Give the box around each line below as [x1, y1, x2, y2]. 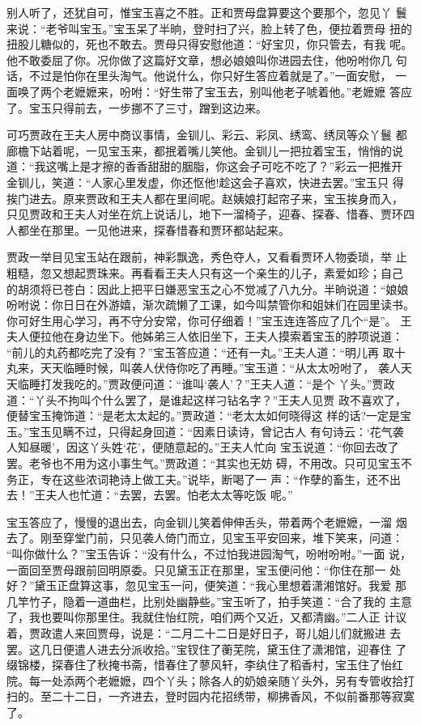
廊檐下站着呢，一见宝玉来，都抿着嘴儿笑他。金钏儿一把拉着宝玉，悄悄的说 [6, 142, 403, 159]
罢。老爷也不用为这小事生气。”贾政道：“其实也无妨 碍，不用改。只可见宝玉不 [6, 455, 412, 472]
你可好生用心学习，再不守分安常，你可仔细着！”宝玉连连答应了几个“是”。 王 [6, 312, 412, 329]
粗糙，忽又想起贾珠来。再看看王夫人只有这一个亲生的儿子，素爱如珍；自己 [6, 264, 403, 281]
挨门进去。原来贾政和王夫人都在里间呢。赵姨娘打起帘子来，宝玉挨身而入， [6, 189, 403, 206]
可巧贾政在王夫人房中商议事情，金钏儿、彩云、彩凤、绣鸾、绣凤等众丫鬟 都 [6, 126, 407, 143]
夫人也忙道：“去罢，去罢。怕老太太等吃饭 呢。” [45, 486, 293, 503]
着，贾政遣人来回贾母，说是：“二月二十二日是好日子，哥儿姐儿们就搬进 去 [6, 624, 402, 641]
